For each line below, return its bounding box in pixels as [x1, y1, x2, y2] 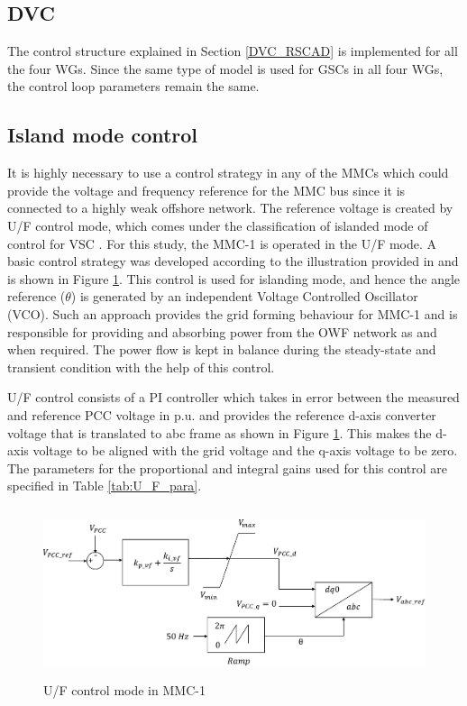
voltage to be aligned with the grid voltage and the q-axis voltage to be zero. [32, 441, 458, 460]
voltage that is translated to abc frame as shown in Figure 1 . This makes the [7, 423, 432, 442]
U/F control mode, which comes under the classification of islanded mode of [7, 215, 428, 234]
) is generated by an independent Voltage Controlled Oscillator [70, 287, 418, 306]
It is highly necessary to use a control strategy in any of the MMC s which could [7, 163, 449, 182]
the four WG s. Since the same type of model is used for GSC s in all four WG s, [7, 59, 444, 78]
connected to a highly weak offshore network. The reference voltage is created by [7, 198, 453, 217]
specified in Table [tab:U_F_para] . [7, 476, 202, 495]
